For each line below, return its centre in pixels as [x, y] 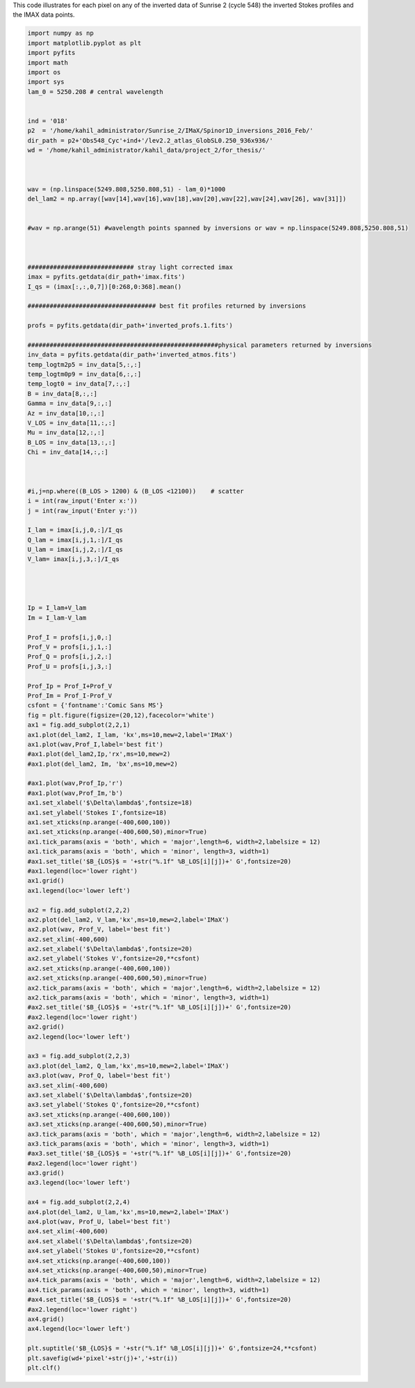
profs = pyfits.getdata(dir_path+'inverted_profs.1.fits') [130, 326]
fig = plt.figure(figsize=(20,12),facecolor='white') [121, 715]
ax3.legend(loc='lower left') [79, 1183]
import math [48, 62]
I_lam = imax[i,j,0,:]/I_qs [75, 530]
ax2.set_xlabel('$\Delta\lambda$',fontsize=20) [110, 949]
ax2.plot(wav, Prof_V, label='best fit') [99, 930]
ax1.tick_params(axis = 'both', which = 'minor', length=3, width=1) [148, 852]
